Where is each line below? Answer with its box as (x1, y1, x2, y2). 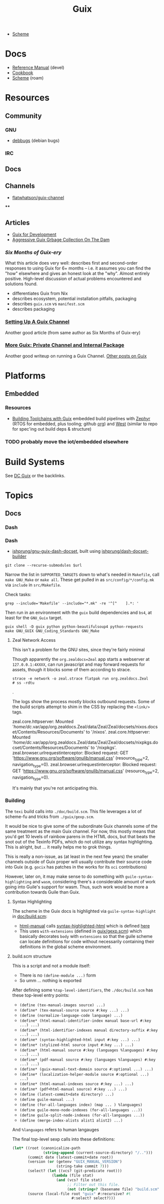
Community (5, 111, 42, 120)
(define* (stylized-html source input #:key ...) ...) (19, 1042, 134, 1047)
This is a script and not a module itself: (12, 962, 91, 968)
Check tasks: (5, 592, 32, 598)
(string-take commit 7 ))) (56, 1164, 109, 1169)
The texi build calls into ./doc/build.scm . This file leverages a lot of (5, 808, 142, 814)
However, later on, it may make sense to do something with (5, 873, 124, 879)
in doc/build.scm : (12, 913, 47, 919)
